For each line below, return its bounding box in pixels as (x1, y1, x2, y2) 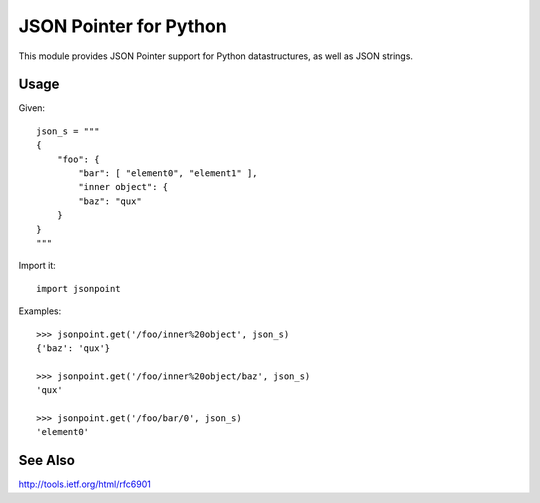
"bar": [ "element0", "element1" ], (78, 168, 259, 179)
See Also (18, 452, 75, 469)
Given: (18, 102, 45, 114)
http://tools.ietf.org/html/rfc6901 (18, 478, 152, 490)
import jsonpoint (36, 283, 121, 294)
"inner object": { (78, 181, 169, 193)
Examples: (18, 305, 62, 317)
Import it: (18, 260, 57, 272)
